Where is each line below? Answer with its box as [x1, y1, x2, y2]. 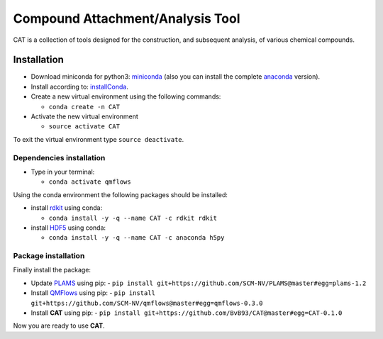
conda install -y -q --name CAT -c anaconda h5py [48, 234, 225, 242]
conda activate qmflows [48, 178, 131, 186]
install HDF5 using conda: [30, 223, 106, 232]
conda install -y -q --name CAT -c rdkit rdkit [48, 213, 218, 222]
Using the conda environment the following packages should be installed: [13, 190, 228, 199]
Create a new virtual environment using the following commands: [30, 92, 221, 101]
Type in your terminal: [30, 167, 95, 176]
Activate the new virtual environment [30, 112, 138, 121]
